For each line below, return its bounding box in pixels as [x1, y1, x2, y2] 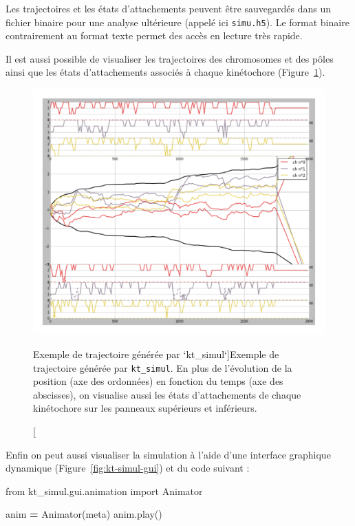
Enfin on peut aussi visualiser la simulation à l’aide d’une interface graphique [6, 447, 331, 461]
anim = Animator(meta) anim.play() [6, 507, 162, 521]
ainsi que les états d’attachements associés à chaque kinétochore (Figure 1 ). [6, 65, 325, 79]
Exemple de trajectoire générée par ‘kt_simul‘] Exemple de [33, 346, 279, 361]
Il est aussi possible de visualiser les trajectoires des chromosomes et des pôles [6, 51, 334, 65]
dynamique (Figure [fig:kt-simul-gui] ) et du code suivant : [6, 461, 250, 475]
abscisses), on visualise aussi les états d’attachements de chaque [33, 387, 301, 401]
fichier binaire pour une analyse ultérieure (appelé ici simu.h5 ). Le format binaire [6, 14, 349, 29]
